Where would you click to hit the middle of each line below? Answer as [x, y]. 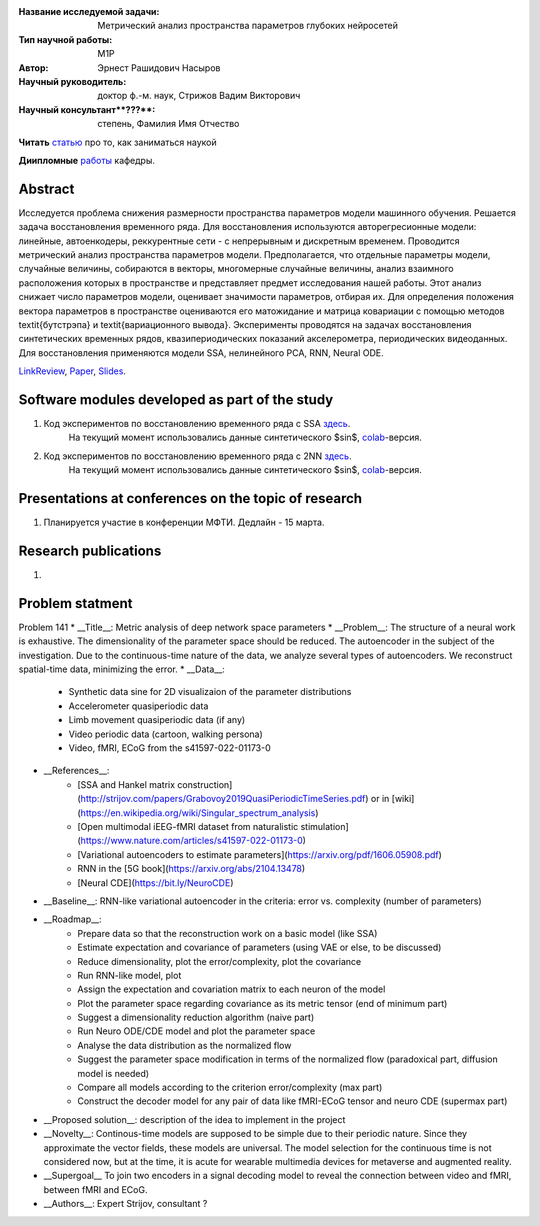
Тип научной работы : [65, 39]
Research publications [90, 550]
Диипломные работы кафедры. [86, 160]
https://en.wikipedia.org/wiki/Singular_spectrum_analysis [198, 812]
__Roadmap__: [72, 919]
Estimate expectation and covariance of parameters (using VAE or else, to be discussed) [259, 947]
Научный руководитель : [72, 81]
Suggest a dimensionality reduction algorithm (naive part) [196, 1017]
